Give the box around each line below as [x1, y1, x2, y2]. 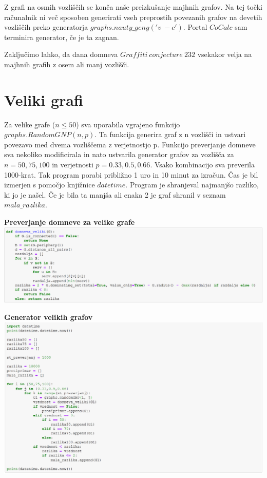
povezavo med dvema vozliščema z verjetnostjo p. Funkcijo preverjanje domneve [4, 139, 256, 149]
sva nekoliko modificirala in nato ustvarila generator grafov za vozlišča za [4, 149, 234, 160]
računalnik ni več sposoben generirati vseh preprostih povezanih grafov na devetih [4, 11, 262, 22]
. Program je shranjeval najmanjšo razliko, [125, 179, 259, 190]
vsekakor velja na [197, 49, 252, 60]
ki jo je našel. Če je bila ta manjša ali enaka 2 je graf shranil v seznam [4, 189, 226, 200]
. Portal [183, 22, 207, 32]
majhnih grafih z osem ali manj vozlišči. [4, 59, 129, 69]
